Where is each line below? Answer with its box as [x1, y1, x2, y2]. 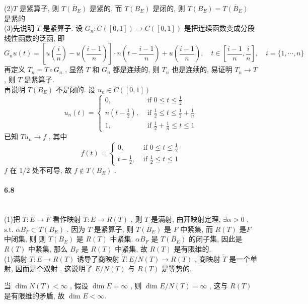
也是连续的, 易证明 [172, 64, 233, 75]
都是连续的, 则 [113, 64, 160, 75]
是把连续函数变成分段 [184, 23, 255, 33]
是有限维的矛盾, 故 [4, 290, 65, 300]
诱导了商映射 [77, 253, 120, 264]
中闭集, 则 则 [4, 233, 46, 244]
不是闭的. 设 [55, 84, 96, 94]
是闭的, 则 [152, 3, 185, 13]
